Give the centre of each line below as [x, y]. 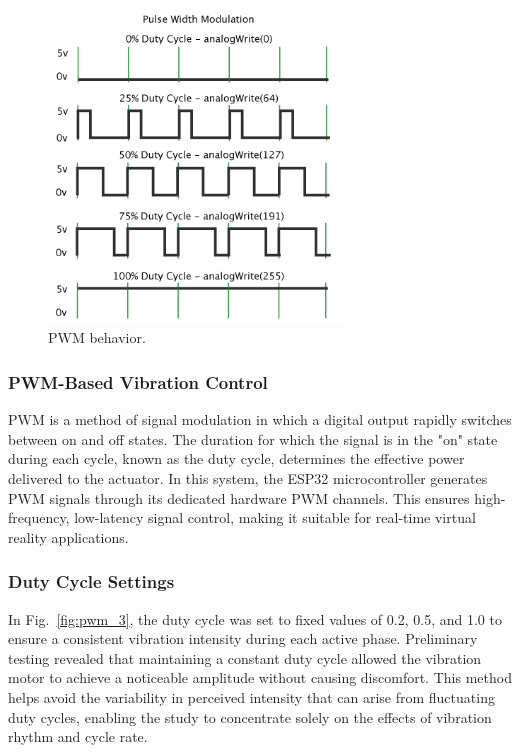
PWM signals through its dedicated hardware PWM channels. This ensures [239, 497]
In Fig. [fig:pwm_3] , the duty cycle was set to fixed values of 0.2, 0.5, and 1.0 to [255, 618]
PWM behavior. [97, 337]
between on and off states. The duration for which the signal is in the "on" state [253, 438]
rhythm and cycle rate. [78, 736]
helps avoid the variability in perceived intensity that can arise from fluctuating [251, 697]
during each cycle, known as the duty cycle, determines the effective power [236, 458]
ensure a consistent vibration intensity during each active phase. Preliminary [243, 638]
